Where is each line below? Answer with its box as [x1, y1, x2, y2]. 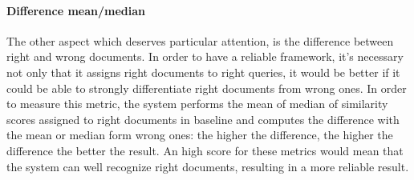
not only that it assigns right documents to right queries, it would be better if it [6, 63, 400, 80]
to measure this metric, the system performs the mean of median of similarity [6, 95, 388, 112]
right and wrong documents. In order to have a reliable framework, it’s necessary [6, 48, 404, 65]
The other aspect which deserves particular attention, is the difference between [6, 32, 394, 49]
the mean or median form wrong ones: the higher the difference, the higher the [6, 126, 393, 143]
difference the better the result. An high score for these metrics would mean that [6, 142, 404, 158]
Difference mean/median [6, 2, 146, 18]
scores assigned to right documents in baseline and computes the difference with [6, 110, 400, 127]
